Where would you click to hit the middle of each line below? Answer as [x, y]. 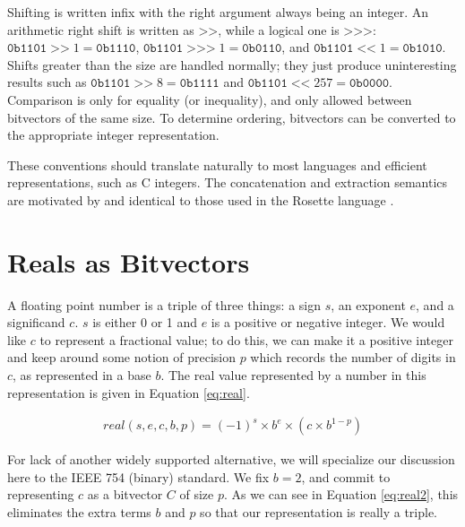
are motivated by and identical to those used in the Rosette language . [201, 199]
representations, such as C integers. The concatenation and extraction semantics [228, 182]
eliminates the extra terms [79, 512]
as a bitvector [125, 494]
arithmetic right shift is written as [101, 29]
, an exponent [368, 304]
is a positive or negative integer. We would [328, 322]
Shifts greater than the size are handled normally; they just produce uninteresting [232, 64]
